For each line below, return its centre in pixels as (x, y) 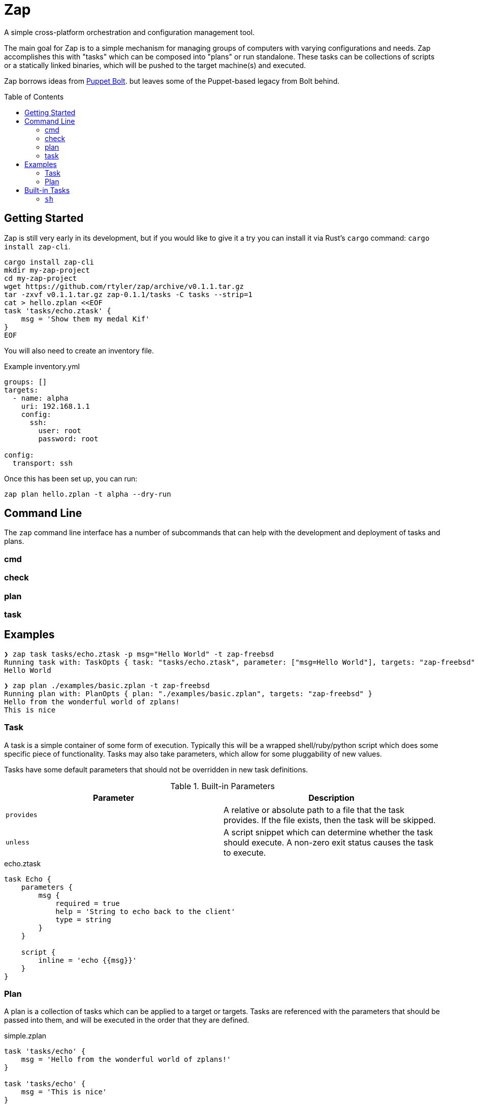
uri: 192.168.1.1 (55, 406)
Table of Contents (34, 96)
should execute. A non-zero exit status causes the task (329, 842)
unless (18, 842)
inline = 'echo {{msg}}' (88, 960)
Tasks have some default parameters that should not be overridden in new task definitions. (156, 769)
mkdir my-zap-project (47, 270)
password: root (68, 438)
